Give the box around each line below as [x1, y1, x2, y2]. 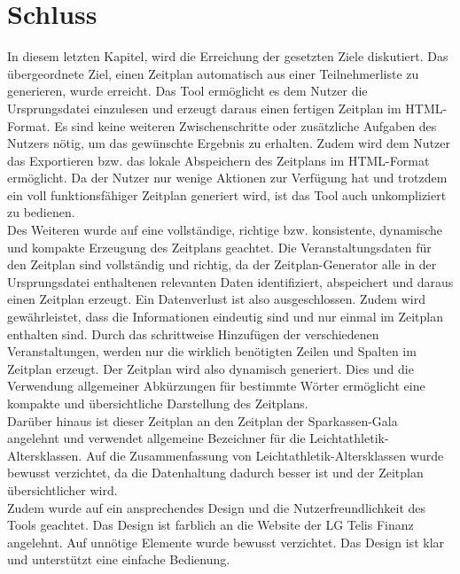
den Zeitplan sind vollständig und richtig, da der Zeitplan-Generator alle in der [7, 255, 437, 274]
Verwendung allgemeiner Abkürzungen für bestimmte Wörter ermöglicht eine [7, 376, 425, 395]
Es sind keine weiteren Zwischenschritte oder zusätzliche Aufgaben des [54, 116, 437, 135]
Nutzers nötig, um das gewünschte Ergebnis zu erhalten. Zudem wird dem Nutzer [7, 134, 451, 152]
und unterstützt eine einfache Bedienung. [7, 550, 230, 569]
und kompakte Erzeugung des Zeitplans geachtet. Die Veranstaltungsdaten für [7, 237, 432, 256]
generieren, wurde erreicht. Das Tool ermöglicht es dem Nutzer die [7, 81, 368, 100]
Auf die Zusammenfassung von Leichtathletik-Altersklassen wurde [85, 446, 444, 464]
